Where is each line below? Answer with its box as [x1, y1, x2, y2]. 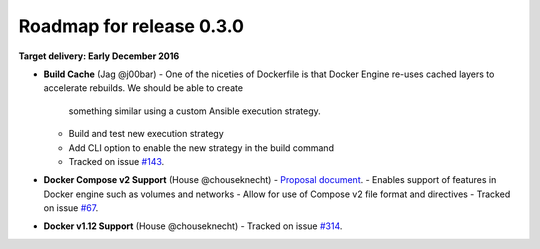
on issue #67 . [43, 202, 99, 214]
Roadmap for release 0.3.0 [18, 15, 245, 37]
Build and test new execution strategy [68, 128, 224, 140]
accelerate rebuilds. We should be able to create [43, 82, 244, 94]
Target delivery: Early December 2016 [18, 50, 180, 62]
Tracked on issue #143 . [68, 155, 165, 167]
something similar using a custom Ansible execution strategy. [68, 105, 322, 117]
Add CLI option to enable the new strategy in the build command [68, 141, 335, 154]
